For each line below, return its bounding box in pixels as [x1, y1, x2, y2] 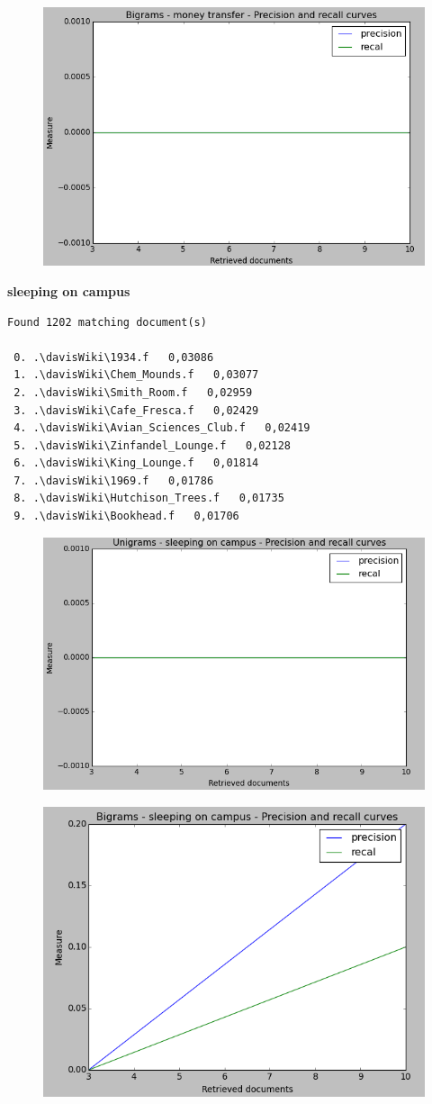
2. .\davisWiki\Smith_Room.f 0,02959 [13, 385, 253, 399]
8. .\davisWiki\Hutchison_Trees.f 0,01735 [13, 492, 284, 505]
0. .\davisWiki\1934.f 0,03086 [13, 350, 214, 364]
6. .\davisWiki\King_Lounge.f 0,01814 [13, 457, 259, 470]
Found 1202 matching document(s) [7, 315, 207, 329]
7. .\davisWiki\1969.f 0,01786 [13, 474, 214, 487]
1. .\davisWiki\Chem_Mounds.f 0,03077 [13, 368, 259, 382]
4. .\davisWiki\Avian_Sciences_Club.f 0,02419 [13, 421, 310, 435]
